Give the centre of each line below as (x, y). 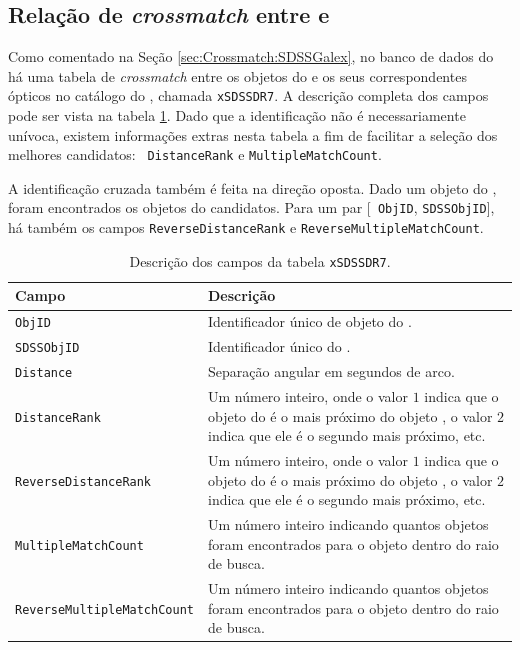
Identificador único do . (279, 346)
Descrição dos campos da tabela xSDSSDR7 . (260, 260)
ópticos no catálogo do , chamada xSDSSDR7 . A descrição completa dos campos (248, 95)
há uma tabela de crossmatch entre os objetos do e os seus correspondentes (237, 75)
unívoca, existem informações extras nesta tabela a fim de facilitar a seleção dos (253, 134)
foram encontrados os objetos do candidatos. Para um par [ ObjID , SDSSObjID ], (251, 207)
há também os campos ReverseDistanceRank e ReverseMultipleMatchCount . (246, 227)
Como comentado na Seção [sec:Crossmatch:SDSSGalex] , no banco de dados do (251, 56)
